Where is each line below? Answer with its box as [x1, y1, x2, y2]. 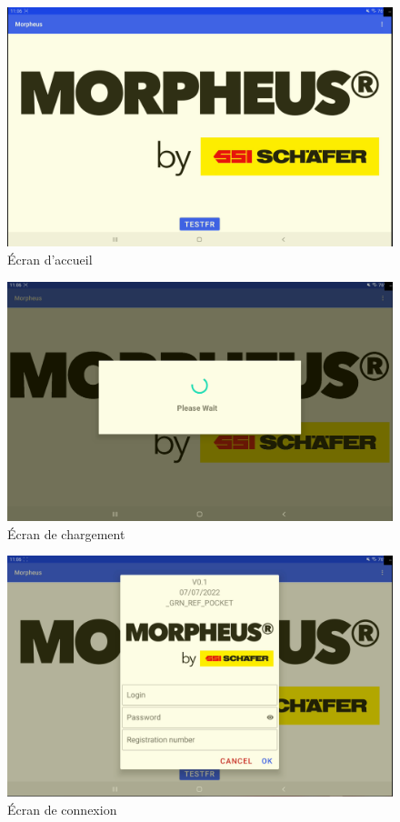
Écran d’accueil [7, 249, 93, 268]
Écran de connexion [7, 800, 117, 819]
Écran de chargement [7, 524, 125, 543]
